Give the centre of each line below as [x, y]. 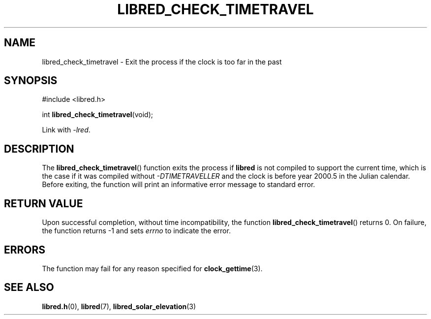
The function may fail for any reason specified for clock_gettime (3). [152, 268]
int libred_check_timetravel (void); [97, 115]
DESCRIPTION [39, 149]
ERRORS [25, 250]
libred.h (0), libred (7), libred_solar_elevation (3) [119, 306]
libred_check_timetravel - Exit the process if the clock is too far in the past [162, 62]
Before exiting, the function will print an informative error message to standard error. [179, 185]
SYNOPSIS [31, 81]
